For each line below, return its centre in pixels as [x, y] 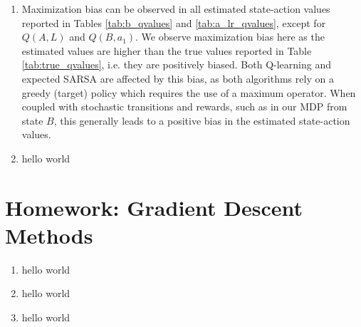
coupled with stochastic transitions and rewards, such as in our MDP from [184, 107]
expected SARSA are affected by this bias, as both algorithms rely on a [178, 78]
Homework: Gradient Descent [154, 207]
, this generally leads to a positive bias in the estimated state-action [202, 120]
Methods [49, 235]
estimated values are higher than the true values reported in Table [167, 50]
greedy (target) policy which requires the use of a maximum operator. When [189, 92]
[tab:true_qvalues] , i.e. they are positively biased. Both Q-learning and [176, 64]
